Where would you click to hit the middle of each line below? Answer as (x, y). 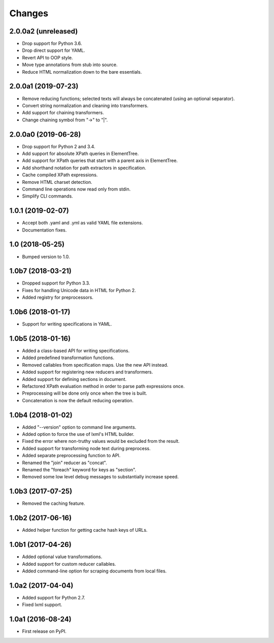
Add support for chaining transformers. (63, 113)
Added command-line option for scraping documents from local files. (94, 571)
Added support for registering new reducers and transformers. (88, 372)
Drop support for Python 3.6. (52, 44)
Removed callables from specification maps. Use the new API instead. (95, 365)
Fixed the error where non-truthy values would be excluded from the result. (101, 441)
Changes (29, 13)
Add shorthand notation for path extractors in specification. (84, 168)
